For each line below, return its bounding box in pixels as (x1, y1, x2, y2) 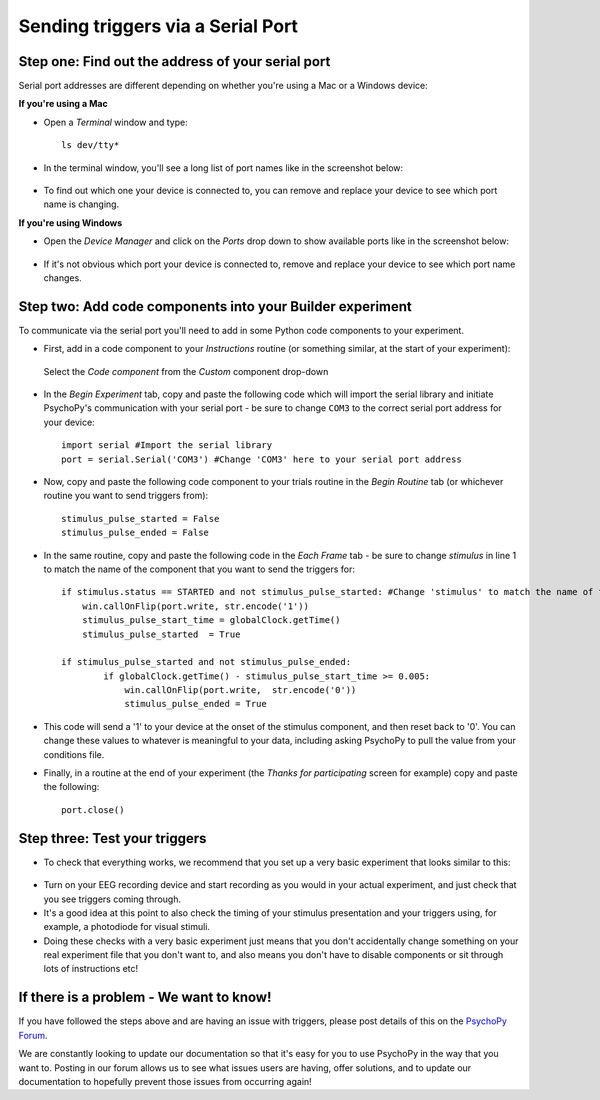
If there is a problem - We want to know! (18, 989, 272, 1006)
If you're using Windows (18, 216, 123, 229)
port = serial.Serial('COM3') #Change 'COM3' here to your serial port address (61, 453, 462, 465)
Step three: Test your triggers (18, 830, 207, 847)
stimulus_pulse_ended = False (61, 527, 210, 539)
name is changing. (43, 198, 120, 210)
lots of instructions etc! (43, 963, 139, 975)
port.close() (61, 804, 125, 815)
